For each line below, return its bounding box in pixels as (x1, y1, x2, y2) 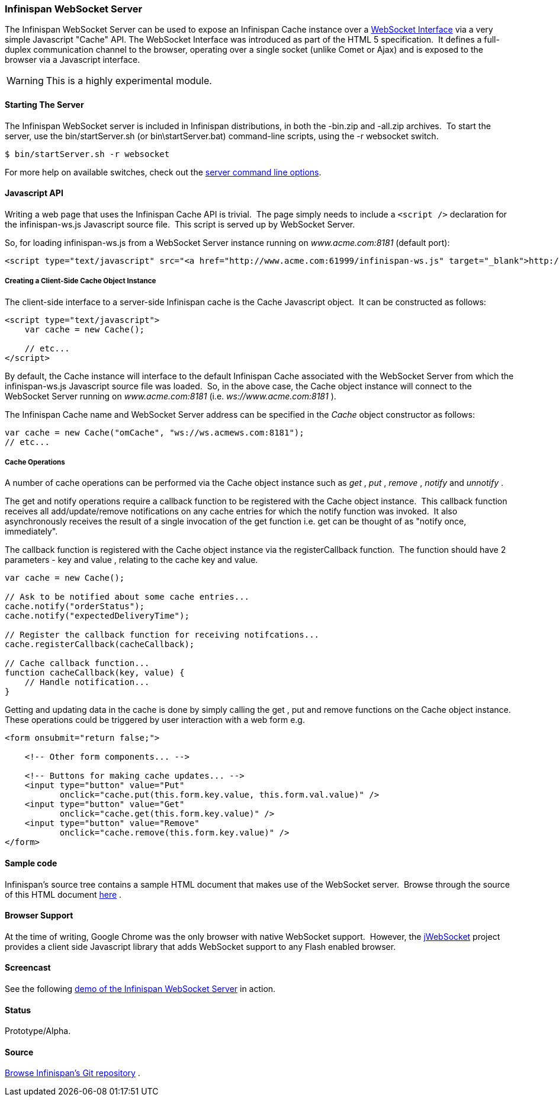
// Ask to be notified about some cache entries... (5, 592, 250, 602)
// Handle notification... (24, 677, 150, 687)
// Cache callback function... (5, 658, 150, 668)
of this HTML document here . (5, 889, 122, 900)
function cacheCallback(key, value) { (5, 668, 185, 678)
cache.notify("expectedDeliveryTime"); (5, 611, 189, 621)
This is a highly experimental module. (46, 75, 212, 87)
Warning (7, 75, 44, 87)
